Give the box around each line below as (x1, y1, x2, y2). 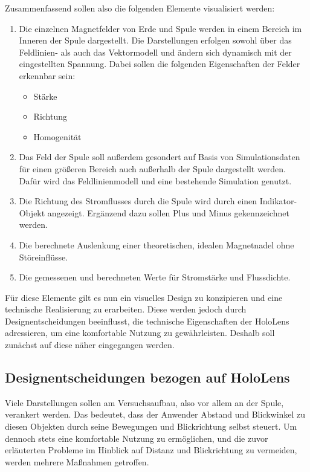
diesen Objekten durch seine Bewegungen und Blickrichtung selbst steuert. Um (5, 420, 297, 433)
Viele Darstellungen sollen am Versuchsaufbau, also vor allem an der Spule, (5, 396, 284, 409)
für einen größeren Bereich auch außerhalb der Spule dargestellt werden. (19, 162, 286, 175)
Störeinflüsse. (19, 250, 68, 263)
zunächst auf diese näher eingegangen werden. (5, 338, 175, 351)
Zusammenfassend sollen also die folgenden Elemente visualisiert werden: (5, 2, 275, 14)
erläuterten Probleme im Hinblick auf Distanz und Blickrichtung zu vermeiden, (5, 444, 297, 456)
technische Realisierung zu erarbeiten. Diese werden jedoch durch (5, 303, 247, 315)
